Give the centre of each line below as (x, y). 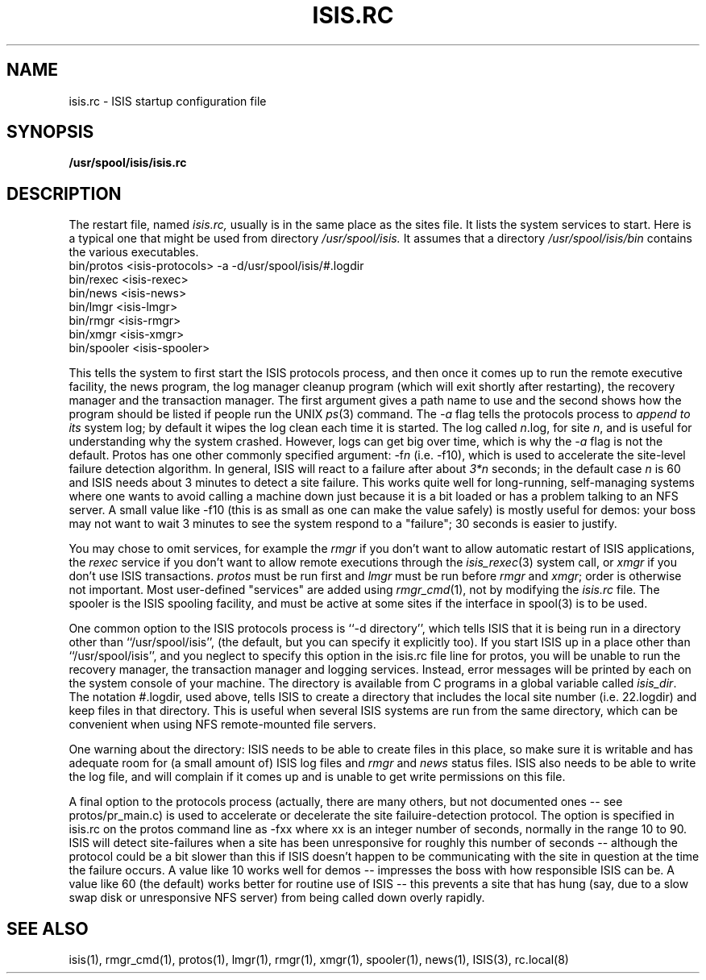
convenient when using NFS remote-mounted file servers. (222, 725)
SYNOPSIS (50, 132)
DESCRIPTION (64, 193)
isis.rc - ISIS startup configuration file (168, 101)
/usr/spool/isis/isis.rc (128, 163)
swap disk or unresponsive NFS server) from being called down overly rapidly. (277, 898)
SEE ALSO (48, 928)
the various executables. (134, 252)
